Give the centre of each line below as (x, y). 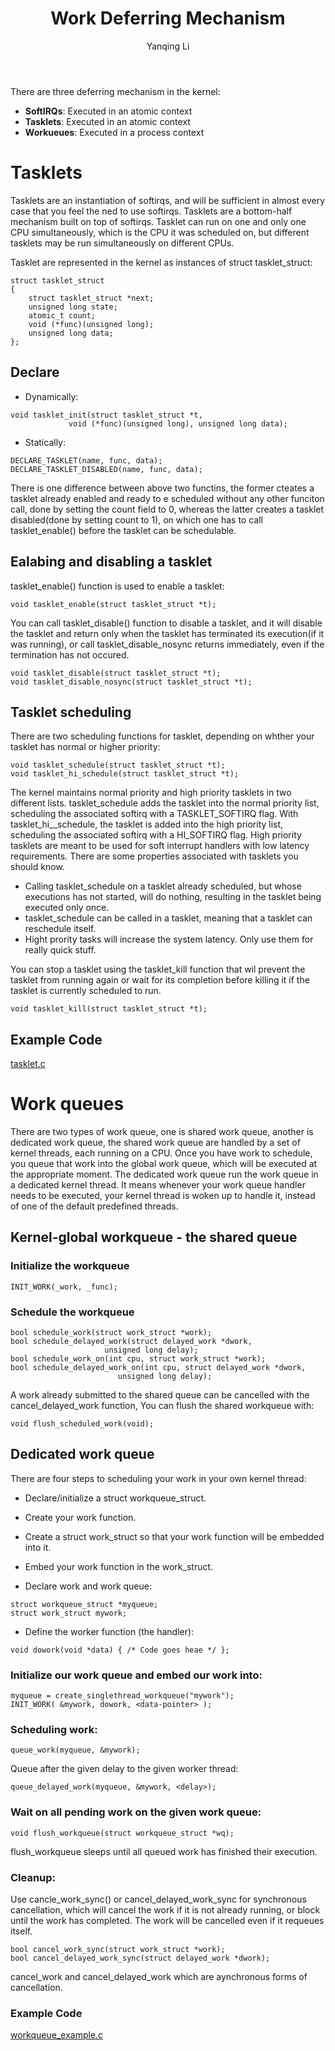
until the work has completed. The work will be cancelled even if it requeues (167, 1921)
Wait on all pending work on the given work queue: (136, 1812)
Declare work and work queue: (88, 1586)
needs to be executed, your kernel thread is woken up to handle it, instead (163, 1196)
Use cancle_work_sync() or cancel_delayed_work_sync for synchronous (158, 1899)
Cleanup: (33, 1877)
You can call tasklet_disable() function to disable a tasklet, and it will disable (166, 623)
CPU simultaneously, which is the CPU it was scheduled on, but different (160, 232)
